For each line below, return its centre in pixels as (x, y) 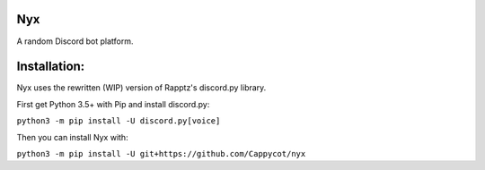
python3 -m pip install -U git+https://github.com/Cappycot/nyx (161, 153)
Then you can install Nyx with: (73, 137)
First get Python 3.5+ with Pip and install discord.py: (113, 104)
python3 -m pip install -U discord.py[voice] (119, 121)
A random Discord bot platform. (75, 41)
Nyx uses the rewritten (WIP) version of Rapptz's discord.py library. (141, 88)
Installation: (51, 67)
